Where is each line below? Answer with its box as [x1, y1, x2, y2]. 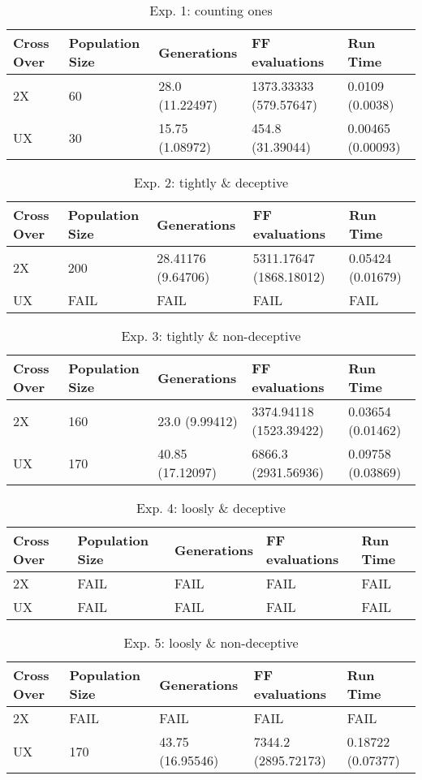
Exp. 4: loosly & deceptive [136, 498, 286, 517]
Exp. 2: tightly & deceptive [133, 173, 289, 192]
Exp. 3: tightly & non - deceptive [121, 326, 301, 345]
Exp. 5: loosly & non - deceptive [123, 633, 299, 652]
